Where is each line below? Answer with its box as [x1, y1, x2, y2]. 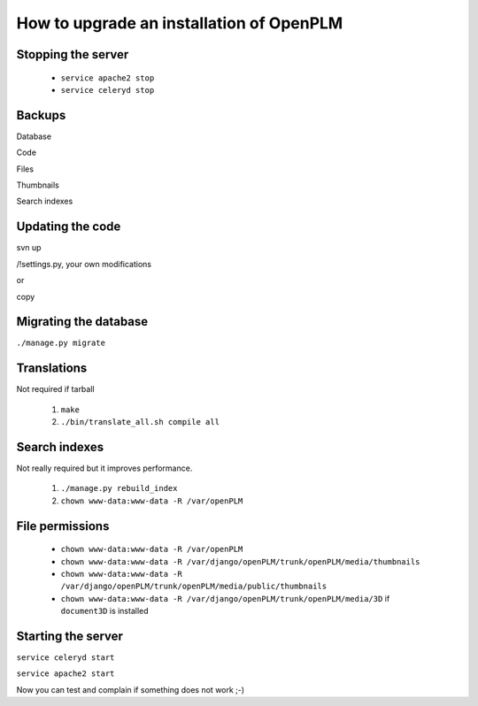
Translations [16, 361, 88, 376]
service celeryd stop [60, 85, 155, 95]
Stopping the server [16, 47, 129, 62]
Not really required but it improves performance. [16, 463, 193, 473]
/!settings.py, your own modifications [16, 258, 152, 269]
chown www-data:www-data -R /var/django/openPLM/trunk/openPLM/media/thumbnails [60, 556, 420, 566]
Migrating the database [16, 314, 149, 329]
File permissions [16, 518, 110, 533]
